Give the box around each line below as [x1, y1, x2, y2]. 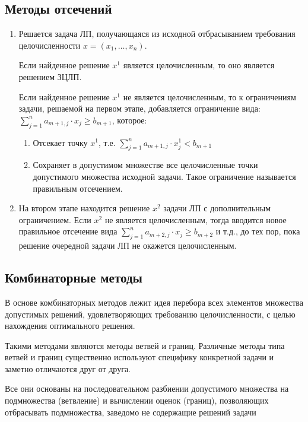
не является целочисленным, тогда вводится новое [104, 213, 287, 226]
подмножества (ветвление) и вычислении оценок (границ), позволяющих [5, 394, 269, 407]
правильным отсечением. [33, 182, 123, 194]
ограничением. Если [18, 213, 91, 226]
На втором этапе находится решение [18, 202, 150, 214]
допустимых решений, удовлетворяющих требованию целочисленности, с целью [5, 307, 296, 320]
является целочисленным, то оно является [123, 59, 275, 71]
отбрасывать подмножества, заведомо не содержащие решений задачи [5, 405, 256, 418]
